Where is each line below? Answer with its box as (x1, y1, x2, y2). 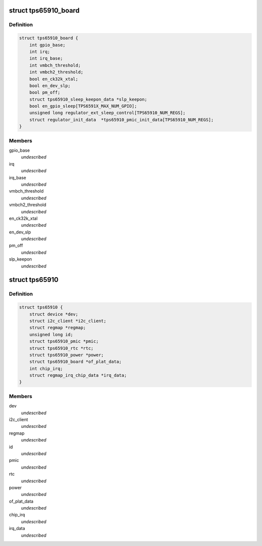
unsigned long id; (29, 332, 73, 337)
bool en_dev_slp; (29, 83, 71, 88)
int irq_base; (29, 56, 63, 61)
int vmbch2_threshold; (29, 70, 83, 75)
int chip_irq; (29, 366, 63, 371)
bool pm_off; (29, 90, 61, 95)
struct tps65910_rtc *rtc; (29, 345, 94, 351)
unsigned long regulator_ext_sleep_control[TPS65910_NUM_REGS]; (29, 110, 186, 116)
